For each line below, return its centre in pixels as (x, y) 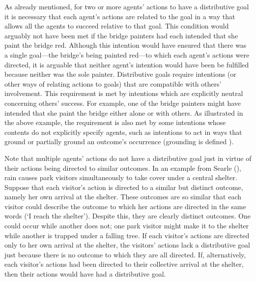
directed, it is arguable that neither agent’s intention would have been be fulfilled (127, 64)
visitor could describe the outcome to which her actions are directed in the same (125, 206)
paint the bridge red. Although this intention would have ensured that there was (126, 45)
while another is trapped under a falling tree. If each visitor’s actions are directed (127, 235)
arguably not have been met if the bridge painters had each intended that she (121, 35)
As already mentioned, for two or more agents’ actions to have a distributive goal (127, 6)
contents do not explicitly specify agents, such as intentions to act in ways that (123, 132)
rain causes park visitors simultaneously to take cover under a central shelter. (121, 177)
